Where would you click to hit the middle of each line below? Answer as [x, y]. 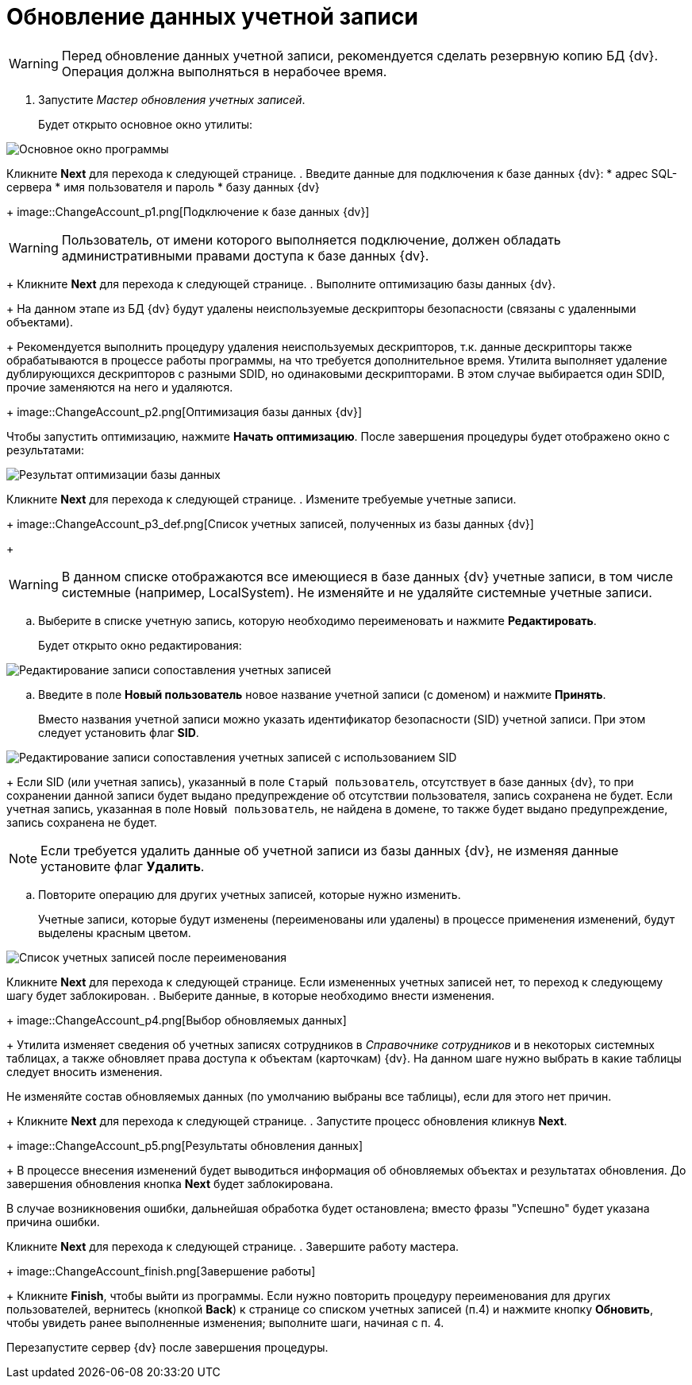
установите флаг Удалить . [123, 866]
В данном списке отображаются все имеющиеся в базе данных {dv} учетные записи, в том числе [367, 576]
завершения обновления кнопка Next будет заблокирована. [170, 1183]
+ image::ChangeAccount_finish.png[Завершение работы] [161, 1271]
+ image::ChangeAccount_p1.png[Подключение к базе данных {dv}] [188, 211]
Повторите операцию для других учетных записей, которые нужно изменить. [250, 894]
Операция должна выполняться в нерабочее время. [224, 71]
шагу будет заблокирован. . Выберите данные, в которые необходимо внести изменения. [251, 995]
